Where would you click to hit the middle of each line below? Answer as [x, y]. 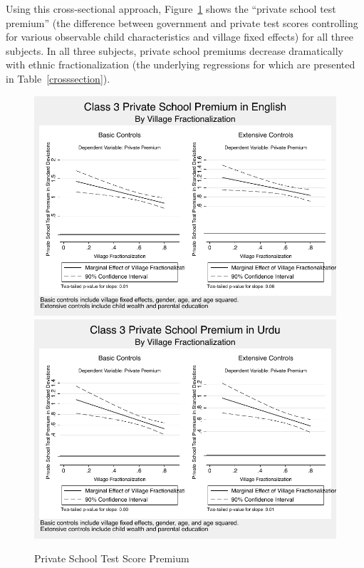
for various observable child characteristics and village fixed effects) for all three [180, 37]
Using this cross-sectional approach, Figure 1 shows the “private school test [171, 9]
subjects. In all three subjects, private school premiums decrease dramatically [175, 50]
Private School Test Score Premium [112, 558]
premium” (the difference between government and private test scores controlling [182, 22]
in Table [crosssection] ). [58, 78]
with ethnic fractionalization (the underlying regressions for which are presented [181, 64]
